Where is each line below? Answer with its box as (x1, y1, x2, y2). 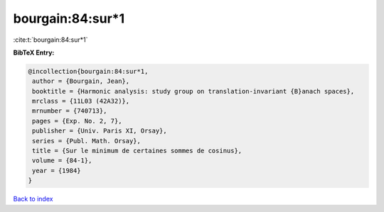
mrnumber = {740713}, (32, 107, 107, 115)
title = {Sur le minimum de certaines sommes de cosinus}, (32, 147, 242, 155)
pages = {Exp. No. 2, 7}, (32, 117, 122, 125)
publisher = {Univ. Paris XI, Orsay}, (32, 127, 167, 135)
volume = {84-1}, (32, 157, 92, 164)
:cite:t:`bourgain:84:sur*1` (13, 35, 88, 44)
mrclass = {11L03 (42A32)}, (32, 97, 130, 106)
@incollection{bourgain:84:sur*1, (28, 67, 149, 75)
